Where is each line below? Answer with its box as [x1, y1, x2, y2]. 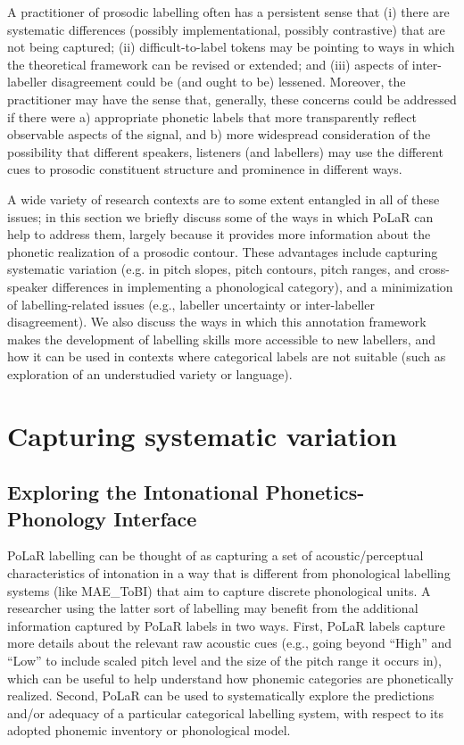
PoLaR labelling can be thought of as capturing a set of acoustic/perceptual [7, 546, 424, 565]
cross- [418, 260, 450, 278]
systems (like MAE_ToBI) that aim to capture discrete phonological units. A [7, 581, 431, 600]
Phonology [7, 504, 107, 532]
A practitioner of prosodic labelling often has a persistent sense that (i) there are [7, 3, 450, 21]
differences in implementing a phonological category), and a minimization [52, 277, 453, 295]
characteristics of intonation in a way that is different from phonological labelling [7, 564, 451, 583]
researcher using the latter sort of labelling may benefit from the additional [7, 599, 418, 617]
